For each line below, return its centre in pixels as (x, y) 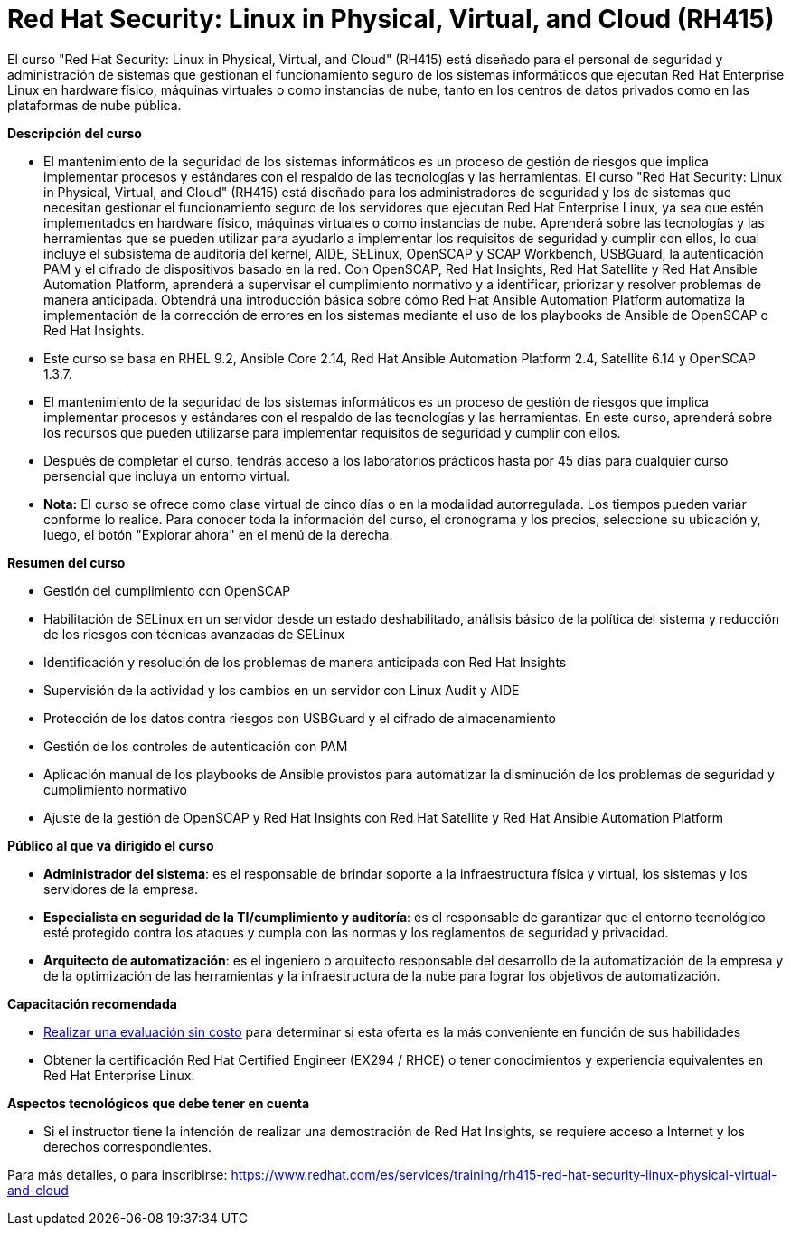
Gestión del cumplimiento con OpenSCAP (167, 590)
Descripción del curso (75, 133)
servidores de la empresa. (121, 889)
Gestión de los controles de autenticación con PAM (196, 746)
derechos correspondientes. (128, 1146)
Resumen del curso (66, 562)
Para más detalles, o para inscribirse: (118, 1174)
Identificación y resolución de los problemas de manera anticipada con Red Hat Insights (305, 662)
